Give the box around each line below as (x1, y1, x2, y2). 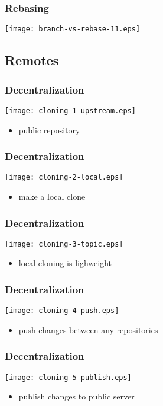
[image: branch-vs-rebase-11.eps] (5, 25, 141, 34)
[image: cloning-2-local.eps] (5, 173, 123, 182)
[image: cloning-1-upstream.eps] (5, 106, 136, 115)
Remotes (5, 51, 59, 69)
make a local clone (18, 190, 86, 202)
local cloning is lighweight (18, 257, 112, 269)
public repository (18, 123, 80, 136)
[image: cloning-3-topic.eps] (5, 239, 123, 248)
